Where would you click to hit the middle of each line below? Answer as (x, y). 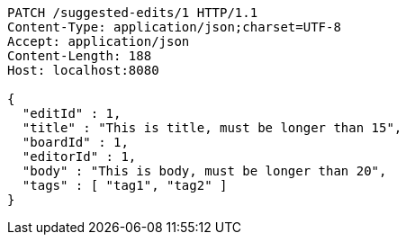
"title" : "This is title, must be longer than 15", (212, 128)
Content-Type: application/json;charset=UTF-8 (174, 27)
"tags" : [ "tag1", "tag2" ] (125, 185)
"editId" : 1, (72, 113)
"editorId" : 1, (79, 157)
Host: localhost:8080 (83, 70)
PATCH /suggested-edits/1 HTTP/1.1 (133, 13)
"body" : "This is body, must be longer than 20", (204, 171)
